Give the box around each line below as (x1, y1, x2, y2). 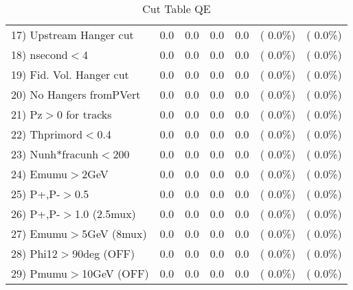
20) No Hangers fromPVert (11, 86, 141, 102)
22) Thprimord (11, 126, 83, 142)
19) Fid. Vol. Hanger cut (11, 67, 129, 82)
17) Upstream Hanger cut (11, 27, 134, 43)
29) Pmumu (11, 265, 68, 281)
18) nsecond (11, 47, 68, 62)
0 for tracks (56, 106, 112, 122)
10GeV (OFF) (82, 265, 149, 281)
